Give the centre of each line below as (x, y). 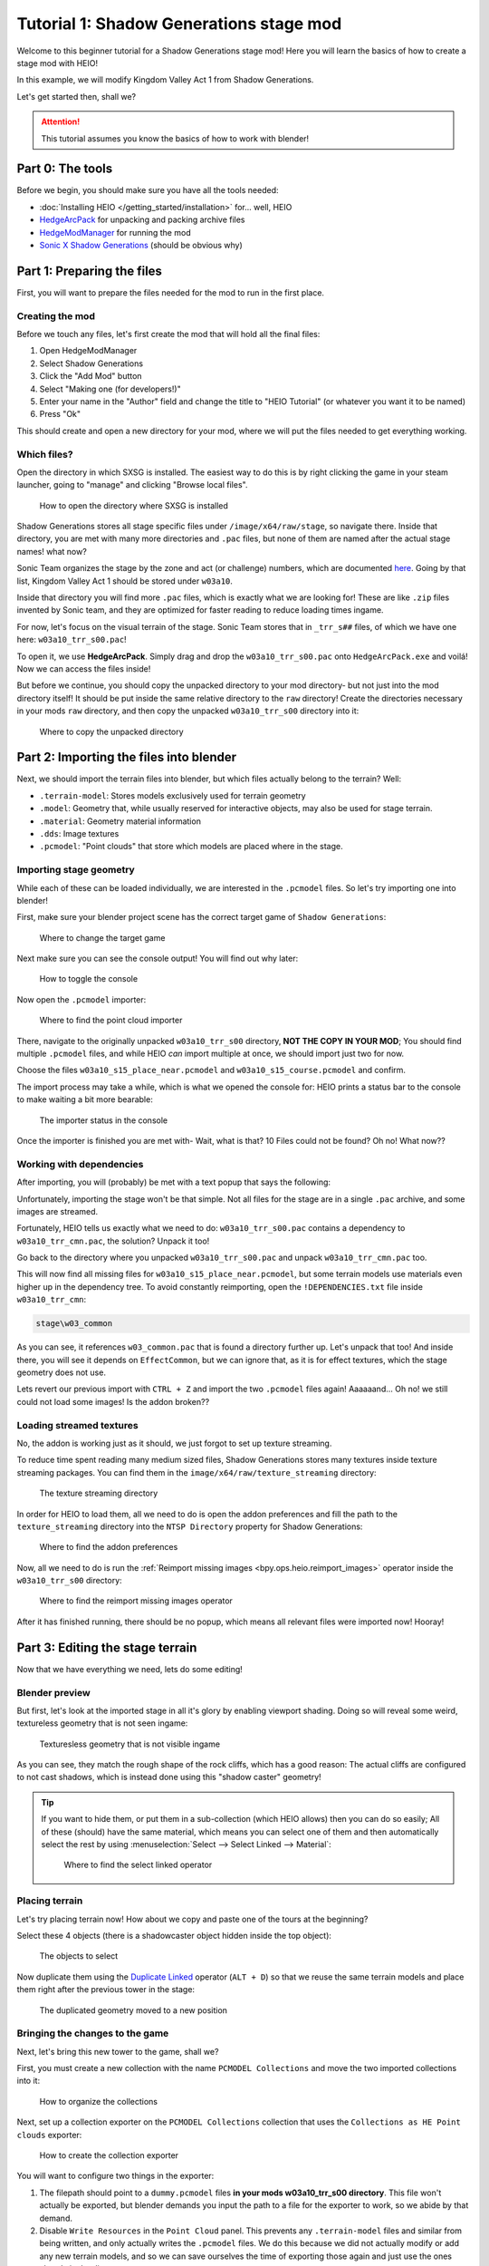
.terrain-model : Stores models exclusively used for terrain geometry (173, 795)
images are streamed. (58, 1211)
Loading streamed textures (78, 1425)
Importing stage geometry (76, 870)
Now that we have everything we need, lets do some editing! (130, 1669)
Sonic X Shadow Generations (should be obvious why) (141, 245)
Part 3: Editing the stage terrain (107, 1647)
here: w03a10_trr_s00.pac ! (72, 640)
